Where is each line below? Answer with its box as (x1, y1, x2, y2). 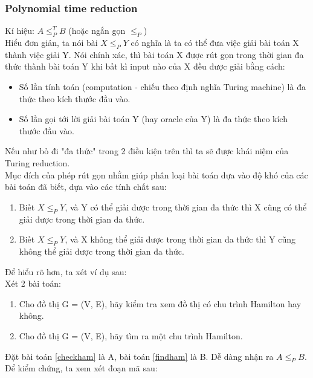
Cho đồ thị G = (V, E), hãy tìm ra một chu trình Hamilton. (19, 329, 243, 342)
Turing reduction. (5, 156, 70, 169)
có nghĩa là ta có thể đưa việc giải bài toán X (131, 36, 299, 49)
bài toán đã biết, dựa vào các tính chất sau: (5, 180, 167, 193)
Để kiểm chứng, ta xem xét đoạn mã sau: (5, 362, 158, 374)
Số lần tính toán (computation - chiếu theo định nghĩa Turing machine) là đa (19, 80, 306, 93)
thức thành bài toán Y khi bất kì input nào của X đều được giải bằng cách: (5, 60, 285, 73)
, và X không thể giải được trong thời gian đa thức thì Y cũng (65, 233, 295, 246)
